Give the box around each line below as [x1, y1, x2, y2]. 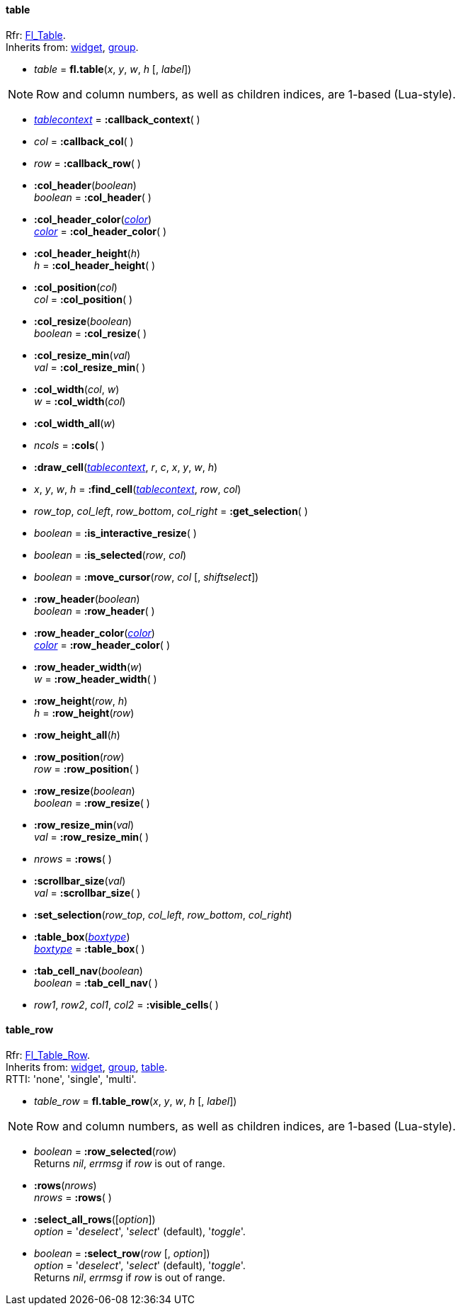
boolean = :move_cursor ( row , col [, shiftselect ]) [34, 570, 259, 583]
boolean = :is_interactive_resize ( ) [34, 526, 197, 539]
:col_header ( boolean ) [34, 178, 137, 191]
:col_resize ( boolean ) [34, 314, 132, 327]
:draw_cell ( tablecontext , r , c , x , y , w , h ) [34, 460, 218, 473]
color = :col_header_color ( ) [34, 225, 167, 237]
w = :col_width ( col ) [34, 395, 126, 407]
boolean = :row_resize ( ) [34, 796, 150, 809]
